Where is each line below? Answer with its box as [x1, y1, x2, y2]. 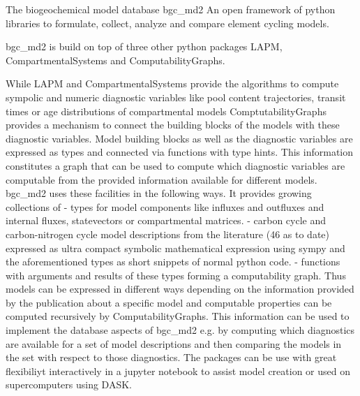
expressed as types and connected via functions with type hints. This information [6, 145, 354, 159]
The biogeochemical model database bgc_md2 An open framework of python [6, 2, 336, 16]
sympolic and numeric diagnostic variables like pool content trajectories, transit [6, 89, 346, 104]
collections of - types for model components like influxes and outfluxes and [6, 199, 324, 214]
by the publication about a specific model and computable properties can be [6, 295, 332, 309]
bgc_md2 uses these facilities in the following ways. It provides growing [6, 186, 312, 200]
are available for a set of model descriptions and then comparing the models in [6, 336, 342, 351]
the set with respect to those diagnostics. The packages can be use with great [6, 350, 337, 365]
